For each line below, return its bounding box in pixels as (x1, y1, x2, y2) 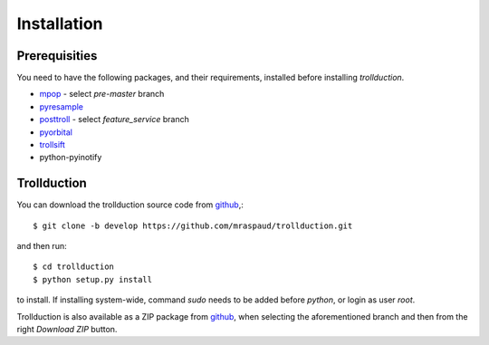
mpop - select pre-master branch (39, 89, 165, 100)
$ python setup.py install (33, 274, 153, 284)
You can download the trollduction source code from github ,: (16, 199, 244, 210)
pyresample (39, 101, 84, 112)
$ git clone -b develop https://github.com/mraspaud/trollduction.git (33, 220, 353, 231)
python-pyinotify (39, 152, 102, 163)
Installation (16, 14, 103, 34)
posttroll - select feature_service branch (39, 114, 189, 125)
